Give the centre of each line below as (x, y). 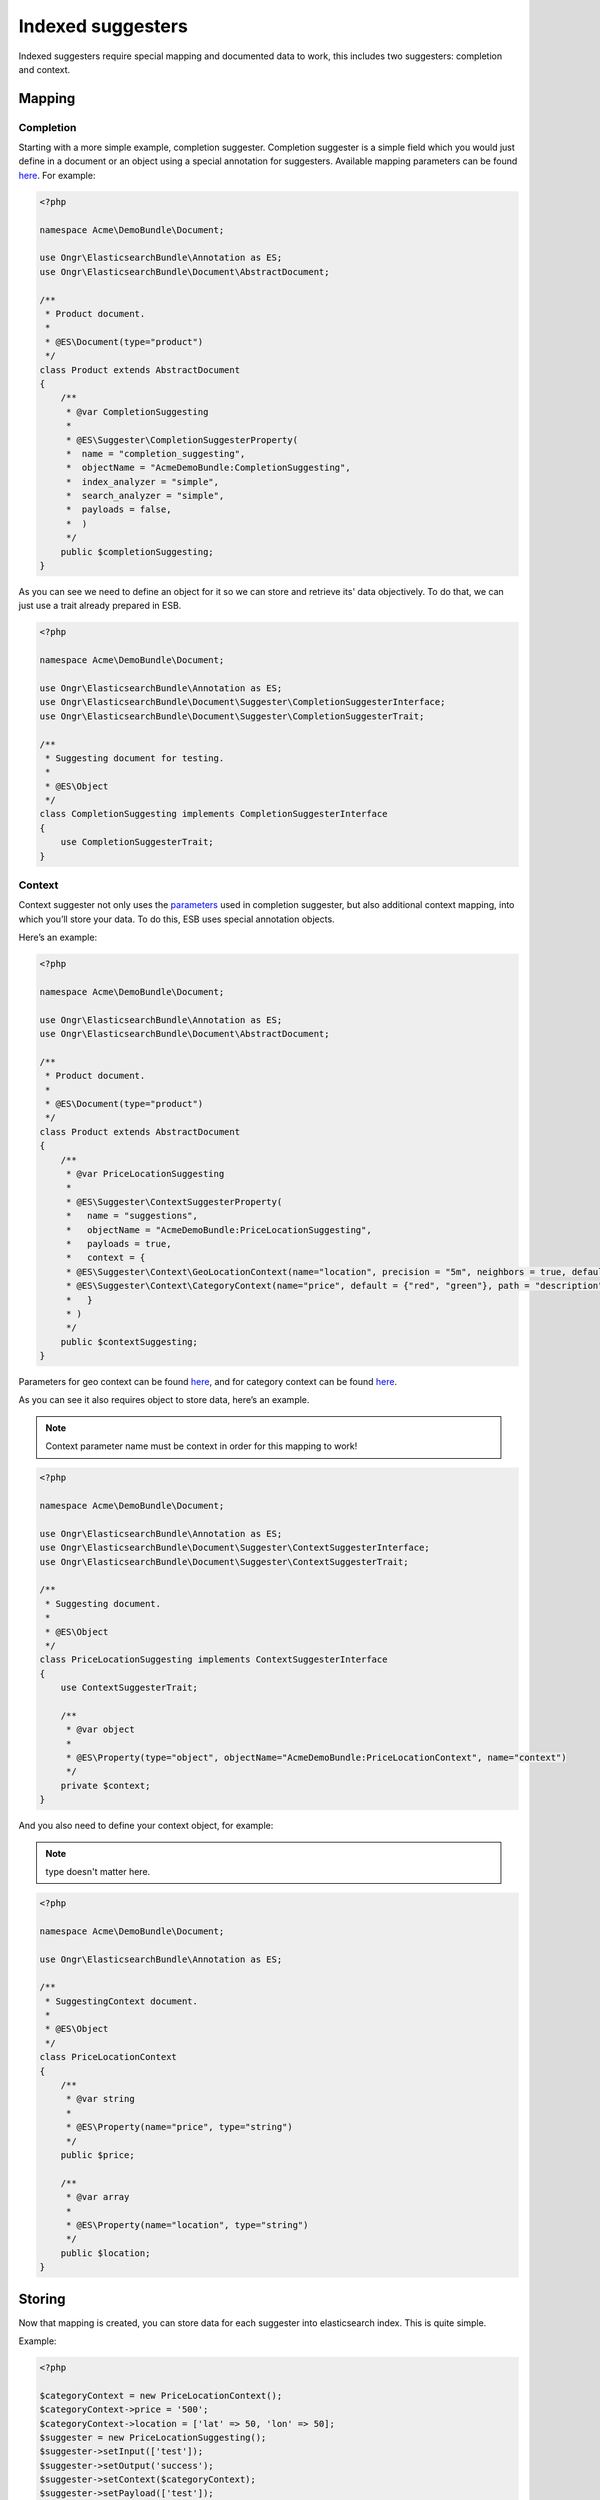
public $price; (97, 2154)
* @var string (100, 2099)
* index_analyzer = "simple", (142, 481)
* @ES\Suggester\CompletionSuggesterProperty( (182, 439)
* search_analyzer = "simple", (145, 496)
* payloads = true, (118, 1243)
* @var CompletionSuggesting (137, 411)
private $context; (105, 1785)
